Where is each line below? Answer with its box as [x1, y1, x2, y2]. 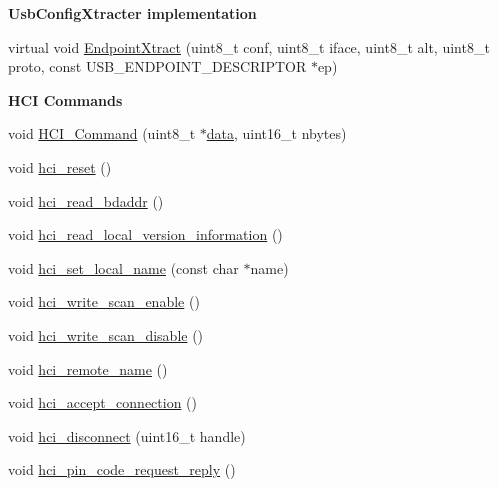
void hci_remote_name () [8, 358, 168, 379]
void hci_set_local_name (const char [8, 257, 239, 278]
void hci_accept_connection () [8, 392, 198, 413]
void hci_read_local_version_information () [8, 224, 283, 245]
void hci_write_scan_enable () [8, 291, 200, 312]
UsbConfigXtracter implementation [8, 3, 257, 23]
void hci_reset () [8, 156, 112, 177]
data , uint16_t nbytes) [206, 123, 347, 144]
